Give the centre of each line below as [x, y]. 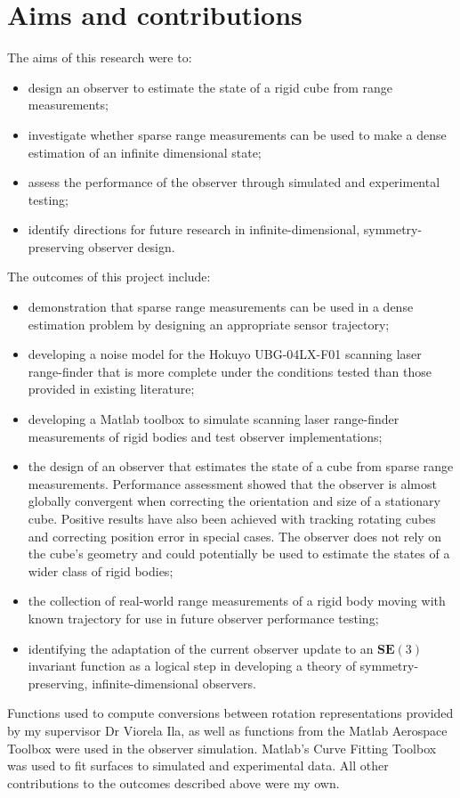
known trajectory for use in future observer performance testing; [203, 618]
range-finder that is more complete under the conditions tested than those [230, 371]
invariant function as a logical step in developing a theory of [192, 666]
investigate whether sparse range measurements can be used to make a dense [237, 134]
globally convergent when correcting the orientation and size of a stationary [234, 501]
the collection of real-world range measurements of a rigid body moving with [237, 601]
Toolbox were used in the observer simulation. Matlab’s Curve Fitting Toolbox [222, 748]
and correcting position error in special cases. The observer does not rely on [235, 536]
